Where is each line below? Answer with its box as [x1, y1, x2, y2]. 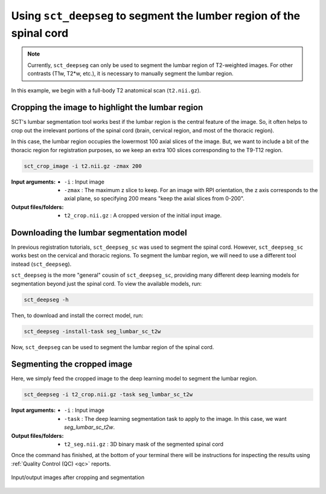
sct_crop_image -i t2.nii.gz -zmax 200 [24, 162, 142, 169]
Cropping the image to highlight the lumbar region [11, 103, 203, 113]
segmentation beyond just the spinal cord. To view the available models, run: [11, 280, 202, 287]
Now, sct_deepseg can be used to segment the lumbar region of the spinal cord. [11, 343, 214, 350]
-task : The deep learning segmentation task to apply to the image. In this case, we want [64, 415, 287, 422]
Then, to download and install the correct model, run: [11, 312, 144, 319]
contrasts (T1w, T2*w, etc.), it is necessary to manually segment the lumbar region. [27, 70, 234, 77]
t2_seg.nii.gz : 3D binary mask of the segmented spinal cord [64, 440, 223, 447]
